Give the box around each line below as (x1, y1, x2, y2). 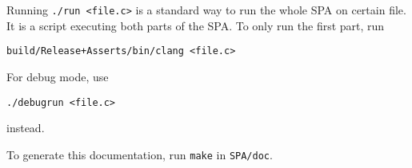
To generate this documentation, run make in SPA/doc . (6, 146, 273, 162)
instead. (6, 119, 45, 136)
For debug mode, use (6, 68, 109, 84)
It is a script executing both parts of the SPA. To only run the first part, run (6, 17, 385, 33)
